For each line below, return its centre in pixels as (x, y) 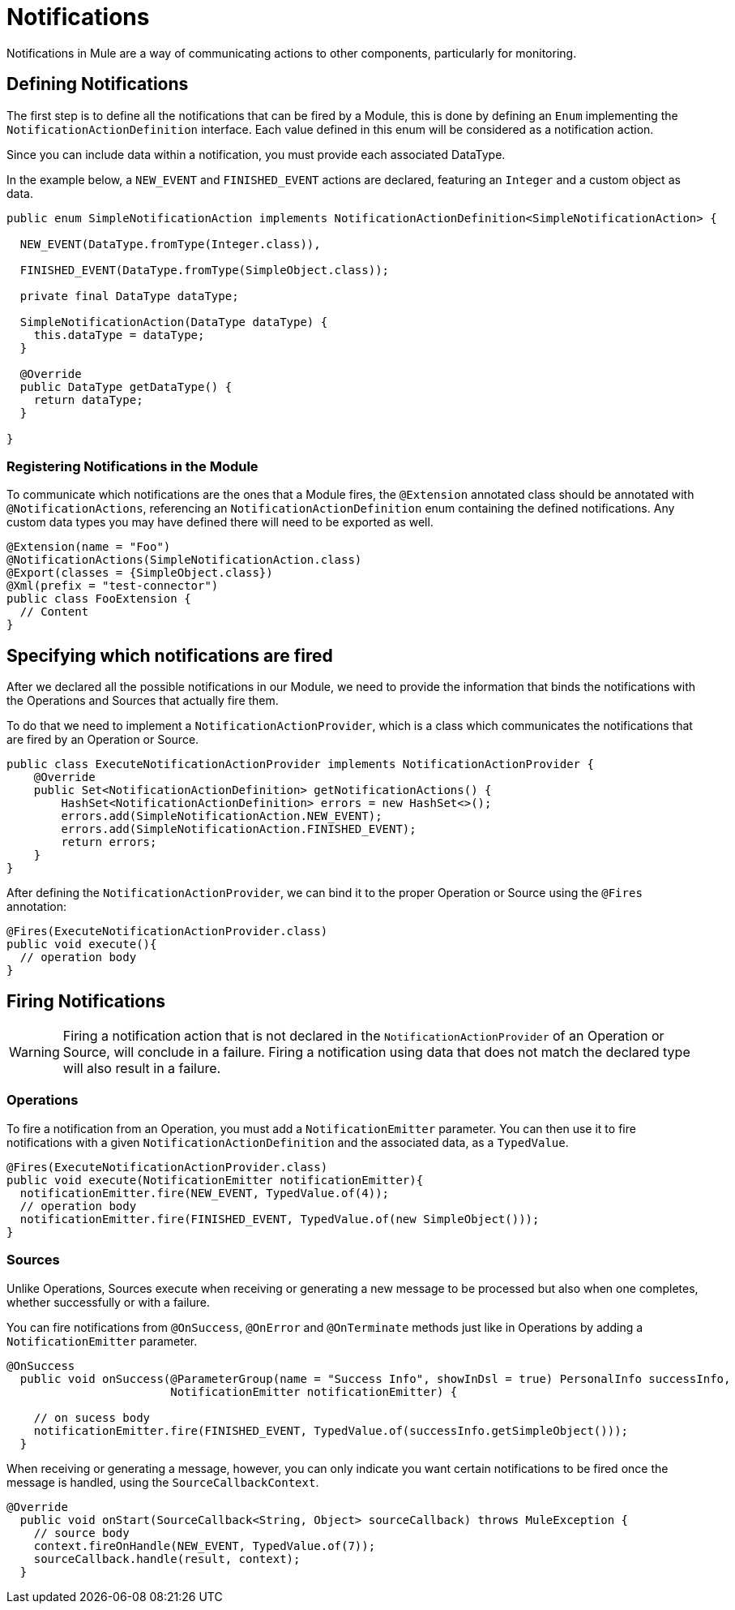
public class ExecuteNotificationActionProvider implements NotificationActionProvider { (300, 764)
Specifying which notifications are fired (170, 655)
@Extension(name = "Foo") (89, 547)
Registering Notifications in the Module (132, 466)
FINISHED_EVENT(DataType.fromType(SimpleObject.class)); (205, 270)
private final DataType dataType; (129, 296)
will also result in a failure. (142, 1069)
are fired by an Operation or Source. (103, 740)
